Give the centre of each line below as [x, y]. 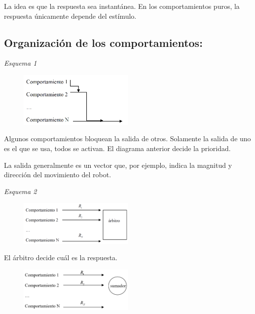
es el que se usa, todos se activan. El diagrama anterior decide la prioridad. [117, 148]
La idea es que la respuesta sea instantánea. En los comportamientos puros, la [122, 6]
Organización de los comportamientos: [103, 42]
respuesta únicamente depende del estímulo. [70, 16]
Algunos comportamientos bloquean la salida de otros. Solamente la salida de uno [127, 138]
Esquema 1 [20, 63]
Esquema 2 [20, 191]
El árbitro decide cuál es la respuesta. [61, 257]
